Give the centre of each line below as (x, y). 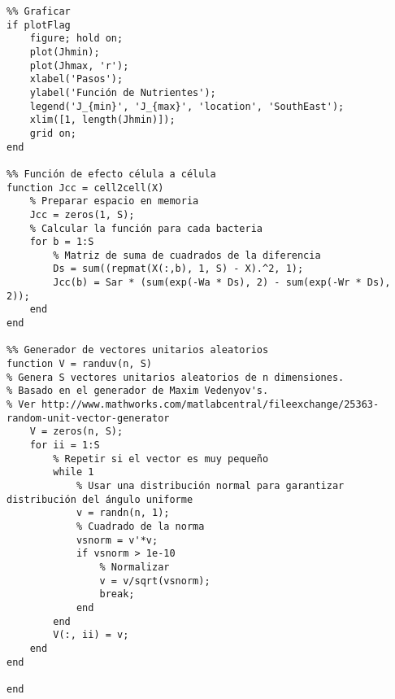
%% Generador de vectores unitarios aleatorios (138, 350)
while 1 (74, 472)
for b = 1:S (62, 242)
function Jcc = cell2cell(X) (85, 188)
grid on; (53, 133)
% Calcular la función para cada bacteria (146, 228)
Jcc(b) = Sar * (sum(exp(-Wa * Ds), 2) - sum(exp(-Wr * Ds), (222, 283)
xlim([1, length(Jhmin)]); (102, 120)
